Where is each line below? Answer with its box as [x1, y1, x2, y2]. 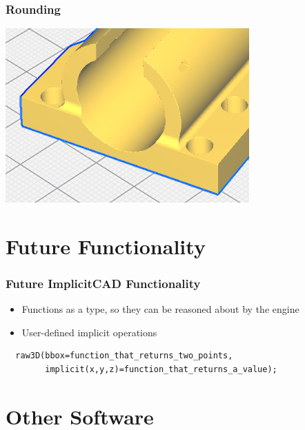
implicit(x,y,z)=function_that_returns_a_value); [45, 365, 277, 375]
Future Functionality [6, 232, 206, 260]
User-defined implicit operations [21, 325, 157, 339]
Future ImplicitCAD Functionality [6, 274, 201, 291]
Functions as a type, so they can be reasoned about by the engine [21, 302, 299, 316]
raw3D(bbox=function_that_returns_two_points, [15, 351, 233, 361]
